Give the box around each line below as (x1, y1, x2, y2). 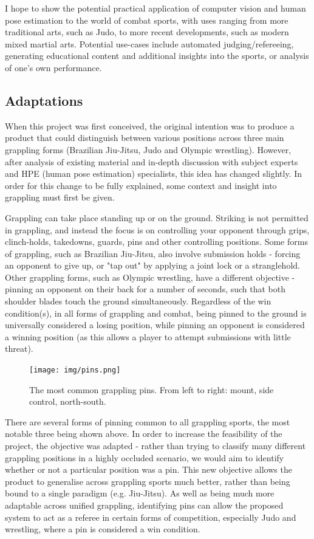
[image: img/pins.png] (29, 366, 121, 375)
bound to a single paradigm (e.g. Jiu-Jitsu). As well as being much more (5, 487, 275, 500)
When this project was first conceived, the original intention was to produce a (5, 119, 295, 132)
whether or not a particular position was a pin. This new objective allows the (5, 463, 292, 476)
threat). (5, 342, 33, 355)
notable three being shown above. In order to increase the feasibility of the (5, 427, 282, 440)
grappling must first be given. (5, 191, 115, 204)
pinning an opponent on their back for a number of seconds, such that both (5, 283, 286, 295)
